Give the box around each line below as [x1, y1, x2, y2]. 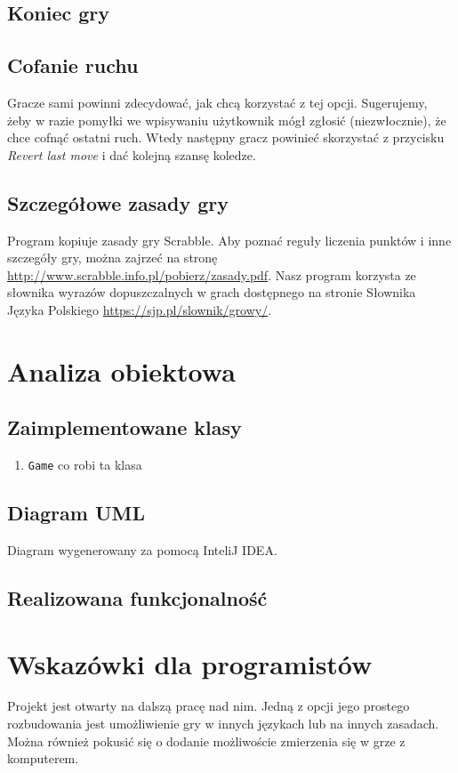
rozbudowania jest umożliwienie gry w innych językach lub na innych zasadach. [7, 714, 439, 733]
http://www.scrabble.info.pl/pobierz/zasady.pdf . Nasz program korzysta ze [7, 265, 416, 284]
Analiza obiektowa [7, 352, 236, 389]
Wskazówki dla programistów [7, 645, 373, 681]
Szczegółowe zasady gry [7, 189, 229, 216]
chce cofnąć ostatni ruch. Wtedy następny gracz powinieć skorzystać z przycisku [7, 128, 445, 147]
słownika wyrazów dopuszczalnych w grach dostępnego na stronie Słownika [7, 283, 416, 302]
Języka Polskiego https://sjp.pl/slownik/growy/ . [7, 300, 272, 318]
